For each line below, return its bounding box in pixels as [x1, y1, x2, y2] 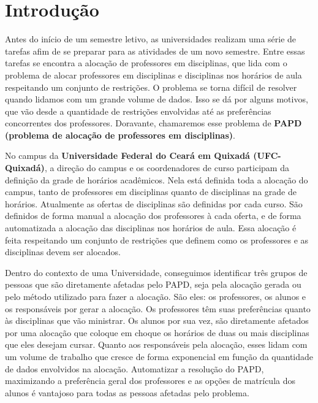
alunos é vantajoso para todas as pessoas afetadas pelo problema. [5, 386, 249, 399]
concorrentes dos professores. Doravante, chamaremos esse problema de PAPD [5, 117, 302, 129]
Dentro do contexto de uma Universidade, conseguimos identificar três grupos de [5, 266, 308, 278]
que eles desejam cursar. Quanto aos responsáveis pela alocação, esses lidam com [5, 338, 308, 351]
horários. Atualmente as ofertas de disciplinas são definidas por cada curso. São [5, 197, 303, 210]
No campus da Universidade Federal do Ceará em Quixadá [5, 149, 250, 162]
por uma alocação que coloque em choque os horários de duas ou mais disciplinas [5, 326, 309, 339]
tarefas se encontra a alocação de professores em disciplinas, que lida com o [5, 56, 287, 69]
